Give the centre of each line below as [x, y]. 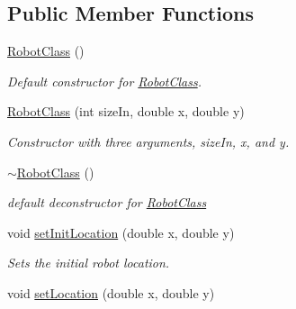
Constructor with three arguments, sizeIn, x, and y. [148, 141]
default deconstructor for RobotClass [107, 202]
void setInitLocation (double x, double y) [121, 232]
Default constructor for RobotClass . [105, 81]
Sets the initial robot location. [89, 263]
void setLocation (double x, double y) [111, 292]
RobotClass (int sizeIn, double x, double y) [126, 111]
